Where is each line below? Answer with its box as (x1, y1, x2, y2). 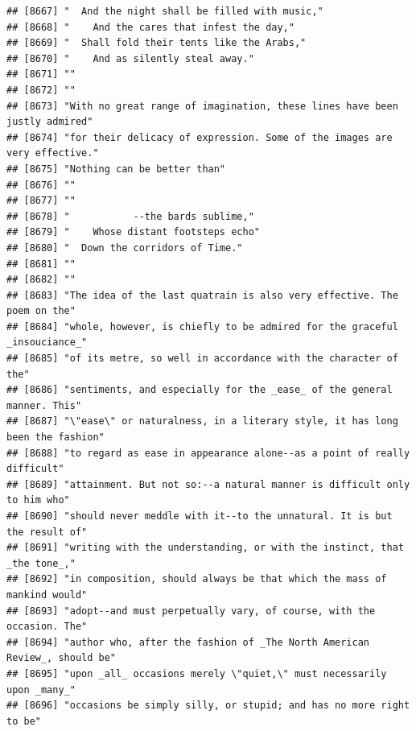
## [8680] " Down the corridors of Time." (6, 242, 243, 254)
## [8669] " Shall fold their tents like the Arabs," (6, 37, 307, 49)
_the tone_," (6, 557, 76, 569)
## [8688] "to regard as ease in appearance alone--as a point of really (6, 447, 410, 459)
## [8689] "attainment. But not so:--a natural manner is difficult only (6, 478, 410, 490)
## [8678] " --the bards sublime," (6, 210, 254, 222)
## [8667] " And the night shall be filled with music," (6, 6, 323, 17)
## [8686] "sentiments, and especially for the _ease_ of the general (6, 384, 393, 396)
